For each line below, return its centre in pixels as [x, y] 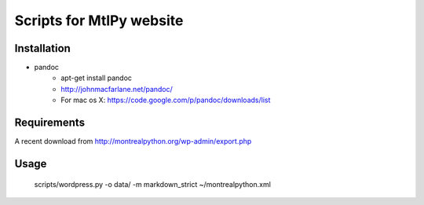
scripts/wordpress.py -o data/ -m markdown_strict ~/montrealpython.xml [152, 184]
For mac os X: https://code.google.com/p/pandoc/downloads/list [166, 100]
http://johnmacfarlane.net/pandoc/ [117, 89]
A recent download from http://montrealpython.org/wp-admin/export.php [133, 141]
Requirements [50, 123]
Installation [42, 48]
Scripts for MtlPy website [99, 20]
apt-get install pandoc [97, 78]
